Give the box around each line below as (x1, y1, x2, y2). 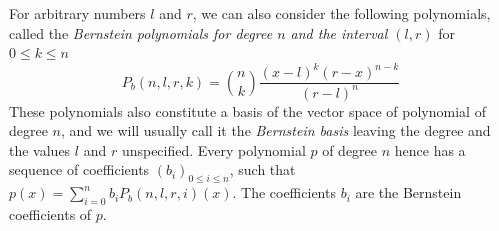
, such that (229, 159, 296, 180)
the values (9, 139, 71, 160)
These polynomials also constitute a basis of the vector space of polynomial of (9, 100, 486, 121)
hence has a (394, 139, 466, 160)
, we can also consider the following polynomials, (192, 3, 491, 23)
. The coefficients (232, 182, 336, 203)
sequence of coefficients (9, 159, 150, 180)
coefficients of (9, 204, 92, 225)
